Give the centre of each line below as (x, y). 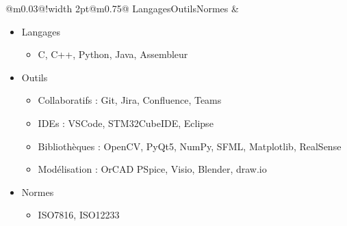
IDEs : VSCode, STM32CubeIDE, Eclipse (126, 123)
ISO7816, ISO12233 (79, 215)
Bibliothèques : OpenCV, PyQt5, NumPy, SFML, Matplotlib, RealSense (190, 146)
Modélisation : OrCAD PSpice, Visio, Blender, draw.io (152, 169)
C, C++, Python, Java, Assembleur (113, 54)
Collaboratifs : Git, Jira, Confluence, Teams (130, 100)
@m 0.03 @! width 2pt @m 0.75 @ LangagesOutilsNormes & (122, 8)
